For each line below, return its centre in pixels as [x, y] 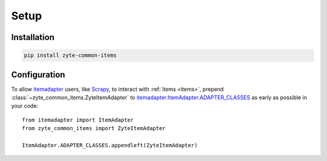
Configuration [38, 75]
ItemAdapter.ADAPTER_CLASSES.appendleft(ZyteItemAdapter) [110, 145]
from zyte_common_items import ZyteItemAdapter [94, 128]
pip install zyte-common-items [71, 55]
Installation [33, 37]
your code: [25, 106]
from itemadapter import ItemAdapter [78, 120]
